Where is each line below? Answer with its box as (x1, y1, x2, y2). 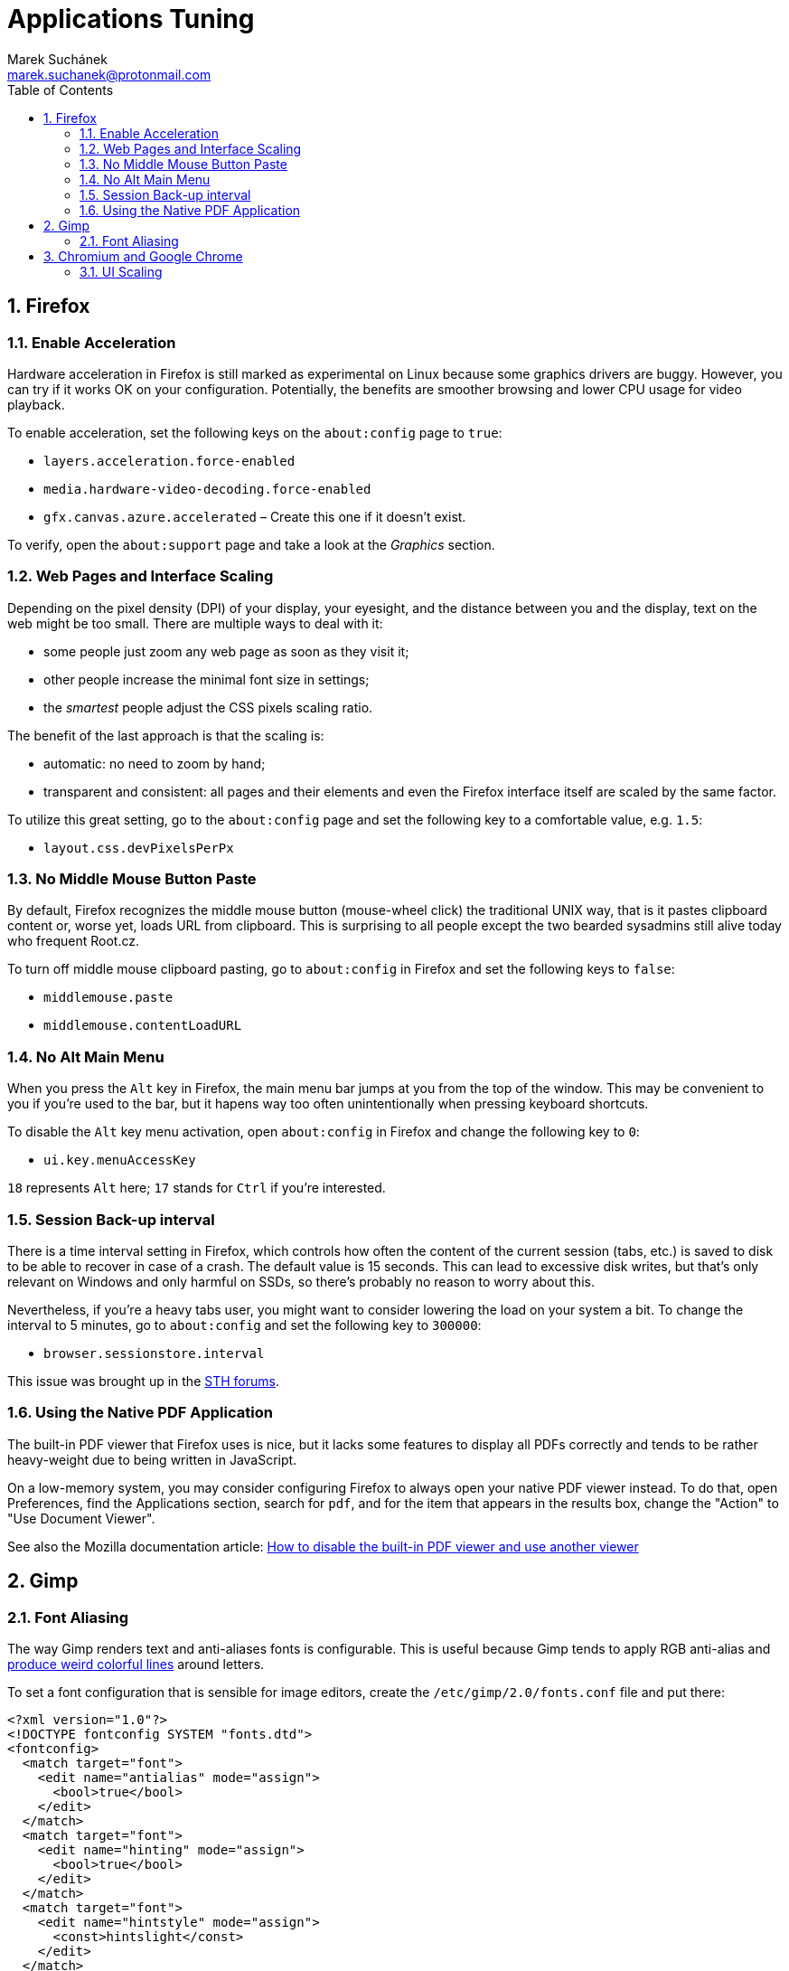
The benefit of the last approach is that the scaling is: (7, 727, 324, 743)
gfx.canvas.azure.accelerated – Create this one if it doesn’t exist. (43, 508, 466, 524)
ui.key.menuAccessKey (43, 1153, 196, 1168)
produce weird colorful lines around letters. (7, 1655, 265, 1672)
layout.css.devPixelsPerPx (43, 840, 234, 855)
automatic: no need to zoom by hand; (43, 755, 266, 771)
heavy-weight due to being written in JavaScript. (7, 1451, 297, 1467)
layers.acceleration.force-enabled (43, 453, 296, 468)
